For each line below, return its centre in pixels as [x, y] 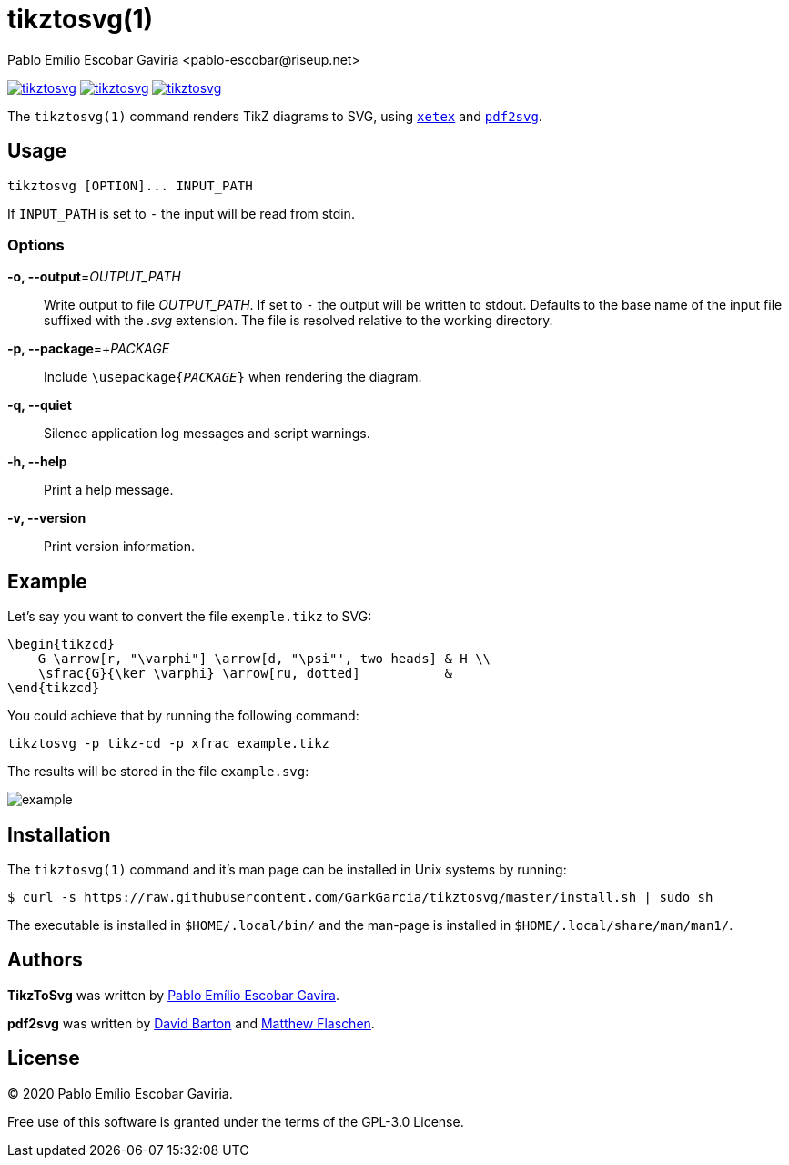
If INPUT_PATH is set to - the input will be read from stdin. [181, 213]
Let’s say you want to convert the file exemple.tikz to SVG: [190, 617]
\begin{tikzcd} [61, 644]
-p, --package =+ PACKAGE [89, 349]
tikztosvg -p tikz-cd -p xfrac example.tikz [169, 744]
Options [36, 245]
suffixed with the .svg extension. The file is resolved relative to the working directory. [298, 321]
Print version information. [120, 547]
